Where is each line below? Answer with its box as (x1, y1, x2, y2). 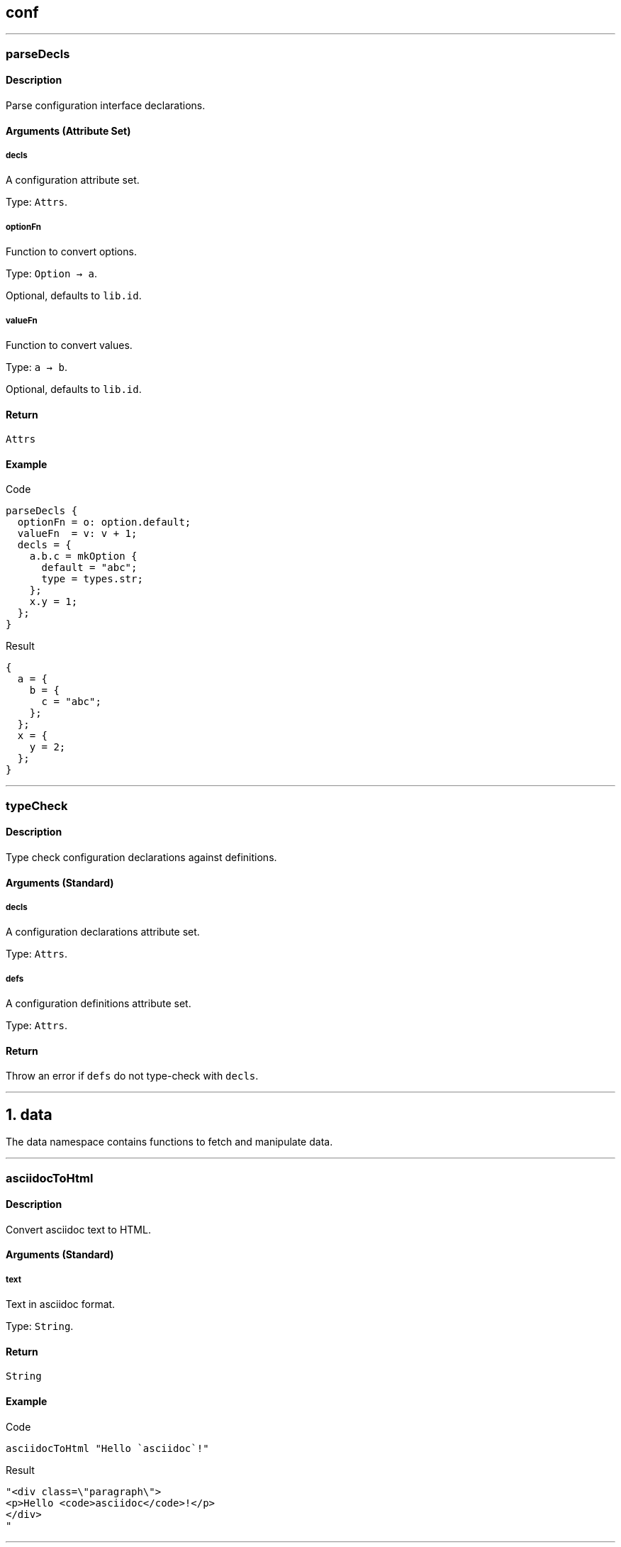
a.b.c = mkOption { (29, 550, 138, 562)
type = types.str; (41, 573, 143, 585)
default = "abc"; (41, 562, 138, 574)
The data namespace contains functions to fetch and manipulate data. (6, 1136, 333, 1148)
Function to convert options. (6, 245, 137, 258)
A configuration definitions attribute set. (6, 997, 191, 1010)
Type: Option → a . (6, 267, 98, 280)
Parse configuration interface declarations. (6, 99, 206, 112)
